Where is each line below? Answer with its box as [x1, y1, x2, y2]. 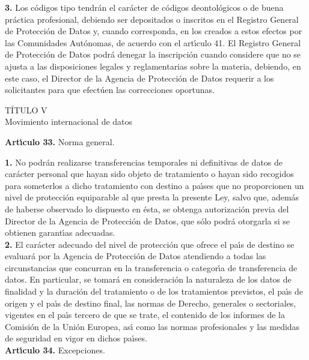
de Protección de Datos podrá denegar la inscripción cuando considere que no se [5, 48, 301, 61]
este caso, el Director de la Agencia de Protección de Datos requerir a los [5, 71, 274, 84]
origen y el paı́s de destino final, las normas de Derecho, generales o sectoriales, [5, 296, 296, 309]
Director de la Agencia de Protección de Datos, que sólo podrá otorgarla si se [5, 214, 290, 227]
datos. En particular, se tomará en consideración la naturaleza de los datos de [5, 273, 292, 286]
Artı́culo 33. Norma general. [5, 135, 115, 148]
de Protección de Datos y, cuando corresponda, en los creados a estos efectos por [5, 25, 302, 37]
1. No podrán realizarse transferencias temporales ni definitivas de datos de [5, 155, 283, 168]
